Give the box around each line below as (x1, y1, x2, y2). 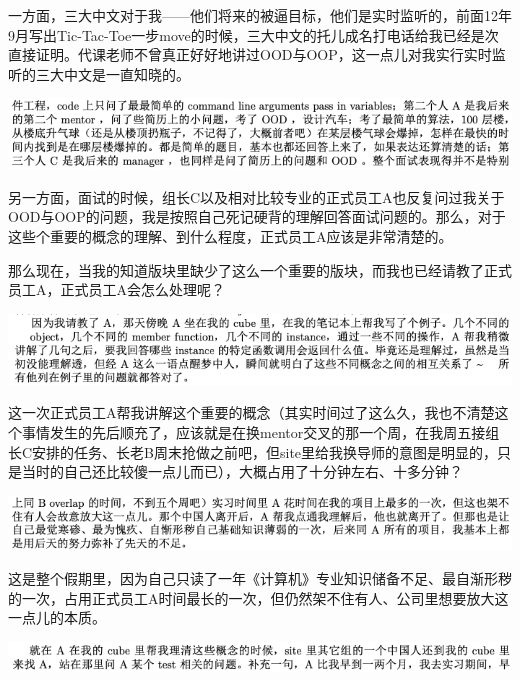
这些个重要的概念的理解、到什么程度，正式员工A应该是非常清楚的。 (8, 225, 453, 246)
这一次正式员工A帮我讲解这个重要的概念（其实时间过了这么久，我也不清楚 (8, 402, 495, 423)
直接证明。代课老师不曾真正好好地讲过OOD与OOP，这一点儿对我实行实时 (8, 44, 492, 65)
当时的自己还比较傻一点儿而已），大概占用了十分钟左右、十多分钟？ (21, 461, 463, 482)
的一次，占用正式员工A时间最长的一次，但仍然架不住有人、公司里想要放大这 (8, 587, 509, 608)
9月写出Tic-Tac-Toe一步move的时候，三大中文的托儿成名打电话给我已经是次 (8, 24, 499, 45)
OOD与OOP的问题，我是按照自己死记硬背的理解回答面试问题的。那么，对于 (8, 206, 506, 227)
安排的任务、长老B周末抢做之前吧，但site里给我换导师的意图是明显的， (32, 441, 498, 462)
